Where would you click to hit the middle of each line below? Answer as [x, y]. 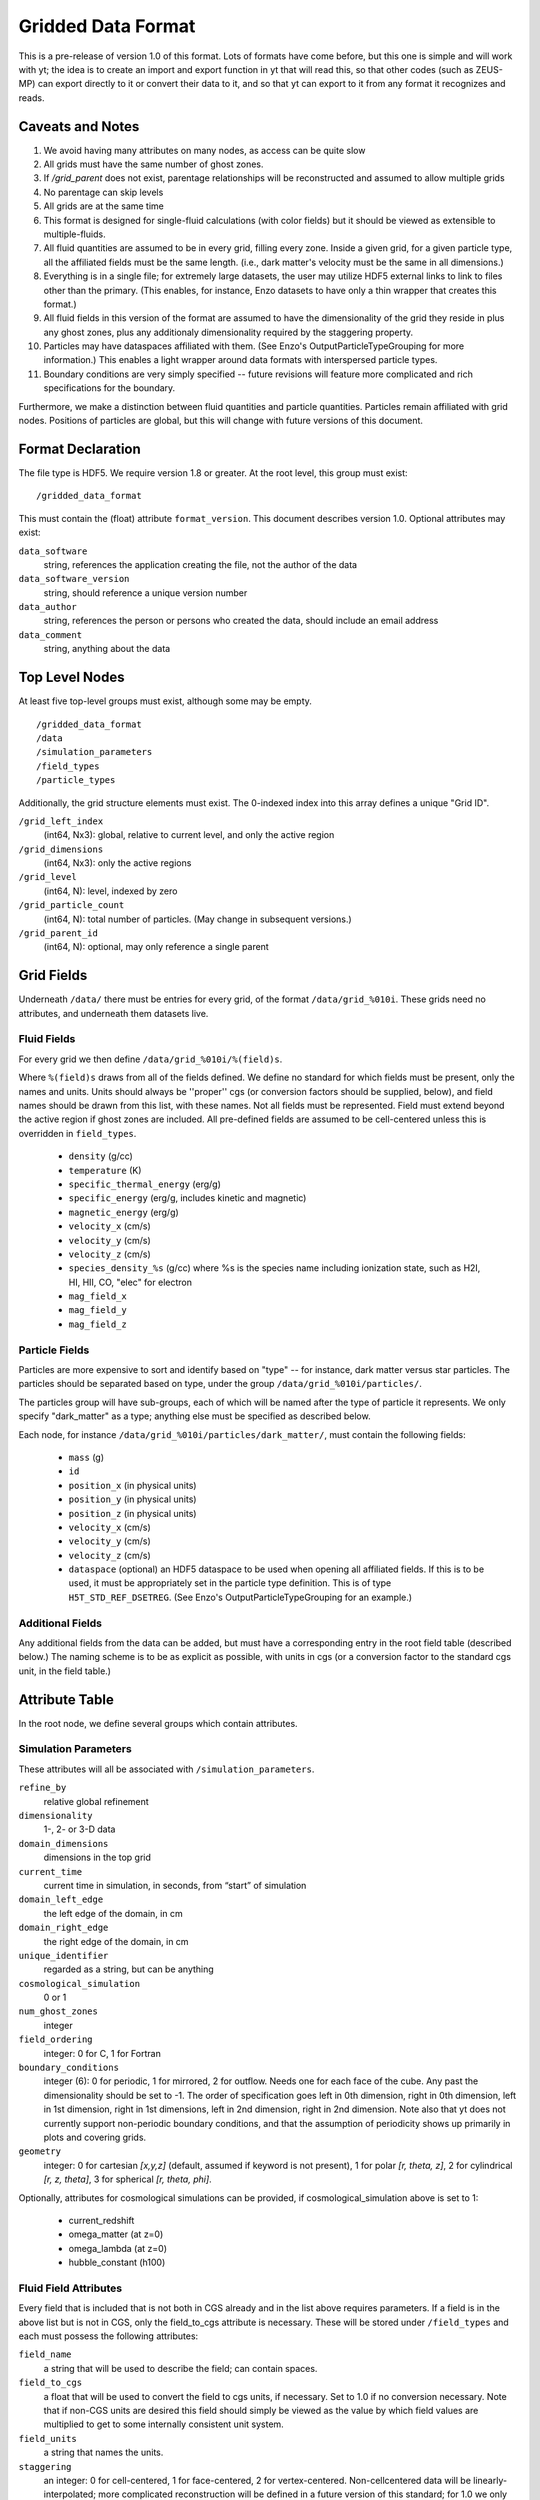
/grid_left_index [61, 821]
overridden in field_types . [77, 1133]
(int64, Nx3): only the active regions [117, 863]
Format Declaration [80, 448]
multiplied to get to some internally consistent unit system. [163, 2424]
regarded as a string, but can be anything [128, 1969]
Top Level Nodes [71, 677]
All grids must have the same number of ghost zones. [153, 164]
